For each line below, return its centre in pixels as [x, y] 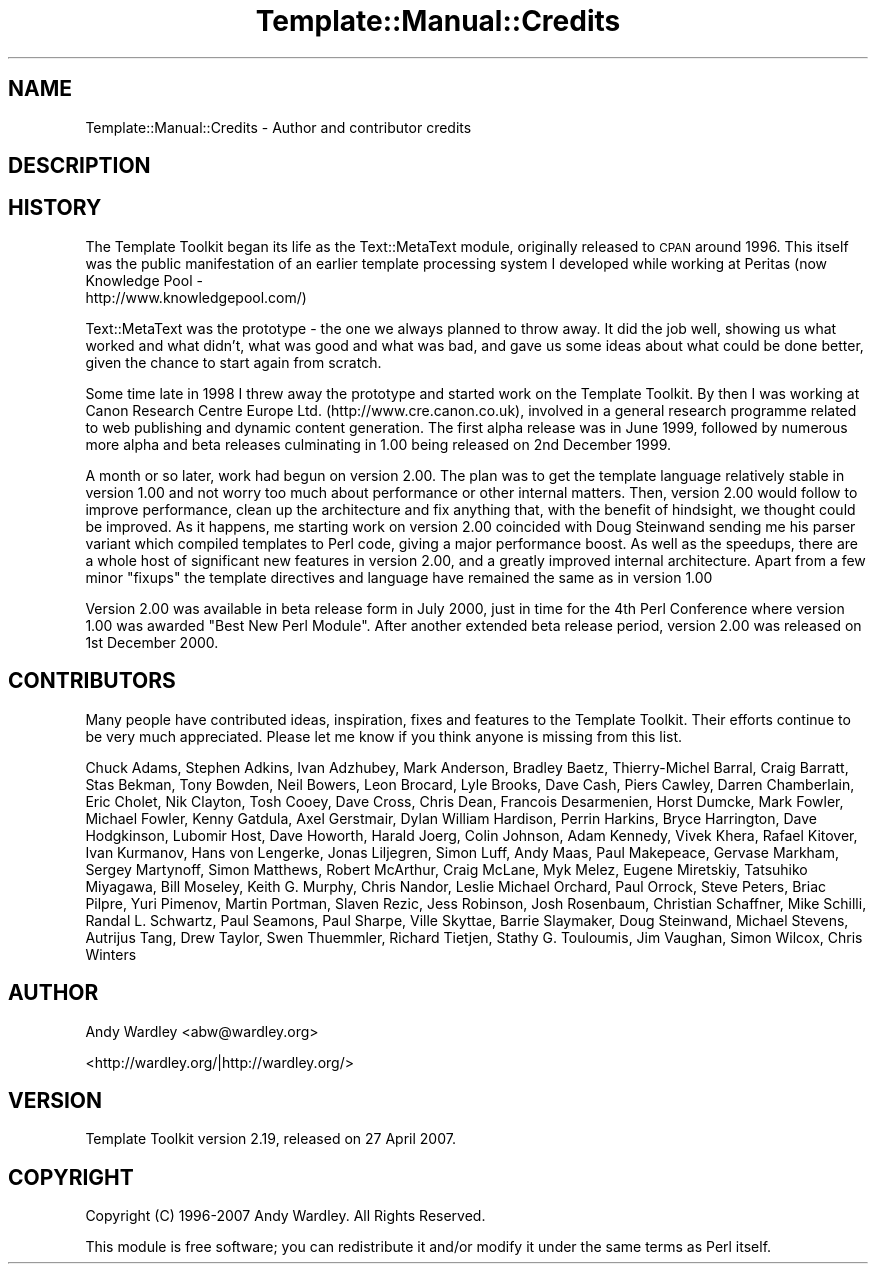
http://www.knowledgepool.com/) [196, 297]
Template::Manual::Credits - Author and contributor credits [278, 127]
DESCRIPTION [79, 166]
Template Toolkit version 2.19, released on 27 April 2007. [270, 1139]
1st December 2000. [152, 642]
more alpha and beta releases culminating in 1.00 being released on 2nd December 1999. [378, 444]
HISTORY [55, 208]
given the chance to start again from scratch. [233, 362]
